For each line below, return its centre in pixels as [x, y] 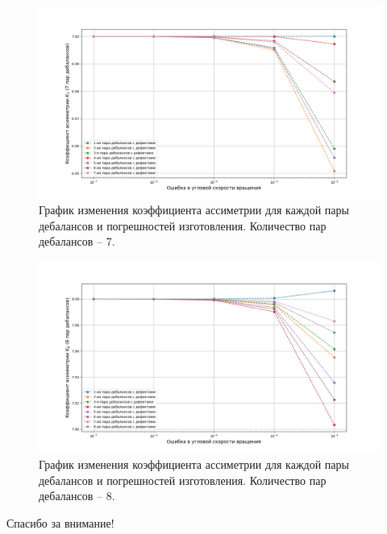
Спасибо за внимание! [60, 522]
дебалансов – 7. [77, 241]
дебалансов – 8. [77, 496]
